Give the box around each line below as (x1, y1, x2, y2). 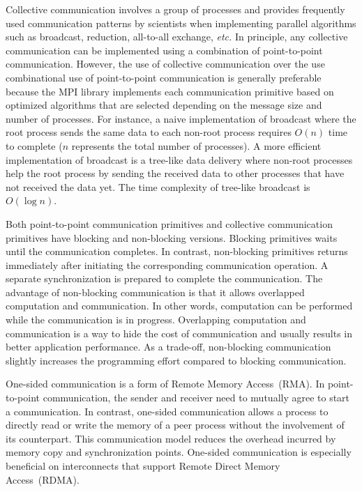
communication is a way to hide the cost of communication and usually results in (6, 325, 353, 340)
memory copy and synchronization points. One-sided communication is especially (6, 445, 352, 459)
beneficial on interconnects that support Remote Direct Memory (6, 459, 280, 472)
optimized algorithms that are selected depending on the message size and (6, 98, 322, 112)
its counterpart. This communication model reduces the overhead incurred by (6, 431, 336, 445)
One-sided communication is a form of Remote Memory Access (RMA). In (6, 376, 325, 391)
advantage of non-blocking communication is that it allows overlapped (6, 284, 305, 299)
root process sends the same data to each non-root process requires (6, 125, 292, 139)
